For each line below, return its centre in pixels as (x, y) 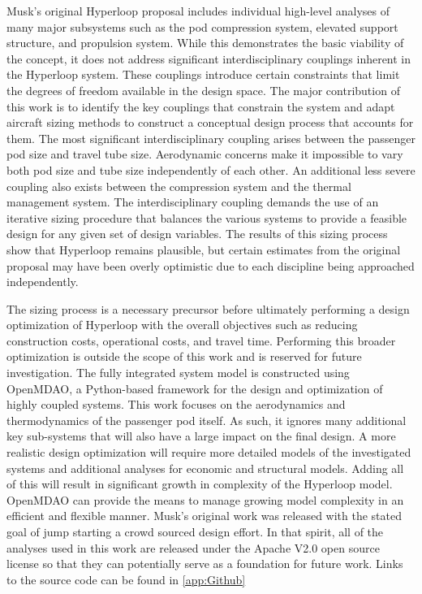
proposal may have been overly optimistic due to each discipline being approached (211, 265)
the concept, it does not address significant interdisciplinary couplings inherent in (209, 58)
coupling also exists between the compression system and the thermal (179, 186)
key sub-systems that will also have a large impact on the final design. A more (201, 436)
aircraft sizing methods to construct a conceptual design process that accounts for (210, 122)
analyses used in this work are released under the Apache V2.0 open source (193, 547)
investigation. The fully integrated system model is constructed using (178, 373)
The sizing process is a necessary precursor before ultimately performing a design (208, 308)
